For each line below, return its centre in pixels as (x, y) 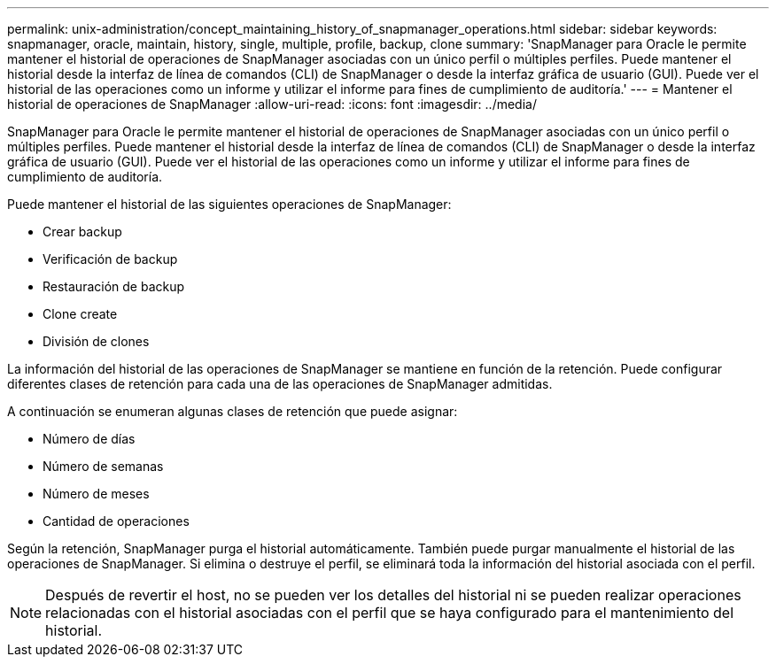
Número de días (89, 439)
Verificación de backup (110, 259)
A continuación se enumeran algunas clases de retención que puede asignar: (233, 411)
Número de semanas (103, 466)
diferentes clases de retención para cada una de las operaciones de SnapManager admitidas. (280, 384)
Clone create (80, 314)
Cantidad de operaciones (116, 521)
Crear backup (82, 232)
